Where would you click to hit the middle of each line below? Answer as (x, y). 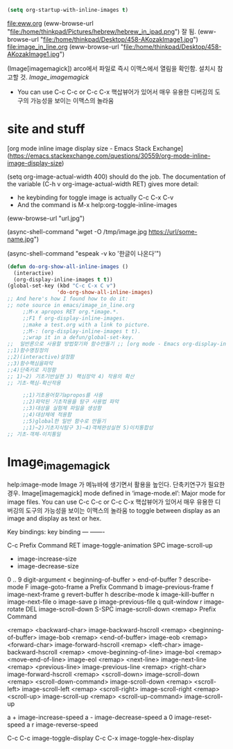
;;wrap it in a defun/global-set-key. (79, 338)
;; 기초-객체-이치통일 (34, 434)
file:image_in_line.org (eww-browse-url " (66, 47)
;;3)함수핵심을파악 (30, 363)
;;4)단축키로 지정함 (32, 370)
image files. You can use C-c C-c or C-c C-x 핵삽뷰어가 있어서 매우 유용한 (110, 502)
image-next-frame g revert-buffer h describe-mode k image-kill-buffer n (111, 595)
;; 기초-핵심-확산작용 (34, 383)
